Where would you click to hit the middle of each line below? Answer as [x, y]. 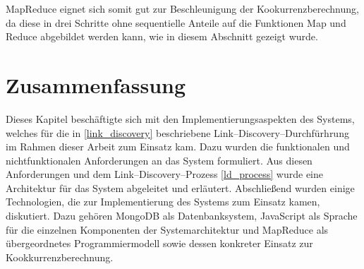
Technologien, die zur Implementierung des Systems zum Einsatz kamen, [163, 202]
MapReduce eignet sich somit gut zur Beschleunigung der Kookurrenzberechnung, [182, 8]
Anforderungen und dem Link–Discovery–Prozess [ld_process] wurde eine [165, 174]
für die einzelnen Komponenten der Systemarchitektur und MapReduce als [167, 229]
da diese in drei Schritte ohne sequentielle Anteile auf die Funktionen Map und [176, 22]
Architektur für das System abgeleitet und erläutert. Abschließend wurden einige [180, 187]
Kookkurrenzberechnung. [60, 257]
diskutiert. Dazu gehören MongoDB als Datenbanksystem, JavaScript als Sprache [182, 216]
